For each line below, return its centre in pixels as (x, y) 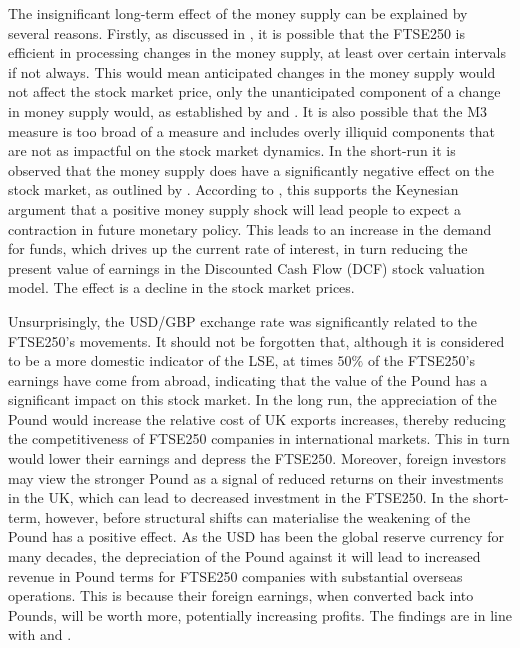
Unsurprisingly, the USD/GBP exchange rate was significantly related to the (242, 320)
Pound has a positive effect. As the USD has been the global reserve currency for (256, 536)
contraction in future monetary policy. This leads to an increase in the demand (250, 228)
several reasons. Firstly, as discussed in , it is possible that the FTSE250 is (236, 32)
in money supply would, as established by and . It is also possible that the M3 (247, 110)
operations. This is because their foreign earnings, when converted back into (241, 595)
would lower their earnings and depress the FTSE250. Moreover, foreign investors (257, 458)
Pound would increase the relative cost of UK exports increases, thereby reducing (257, 418)
